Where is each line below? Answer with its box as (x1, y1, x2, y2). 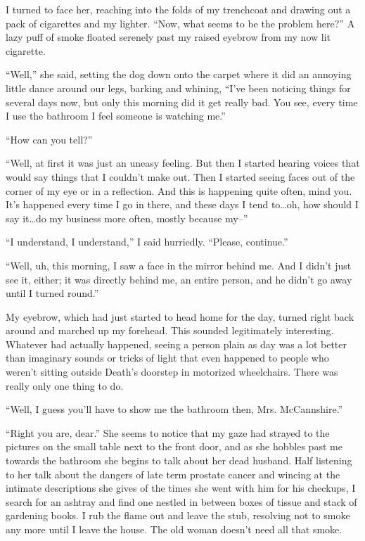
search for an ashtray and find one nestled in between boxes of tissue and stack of (6, 494, 357, 509)
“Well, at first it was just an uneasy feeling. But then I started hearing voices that (6, 155, 360, 170)
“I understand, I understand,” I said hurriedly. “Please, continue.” (6, 234, 288, 249)
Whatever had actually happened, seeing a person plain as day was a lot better (6, 336, 347, 351)
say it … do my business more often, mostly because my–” (6, 210, 248, 225)
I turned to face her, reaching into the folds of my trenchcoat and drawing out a (6, 2, 351, 16)
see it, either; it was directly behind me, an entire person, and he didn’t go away (6, 272, 352, 286)
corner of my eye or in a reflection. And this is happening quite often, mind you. (6, 183, 352, 198)
